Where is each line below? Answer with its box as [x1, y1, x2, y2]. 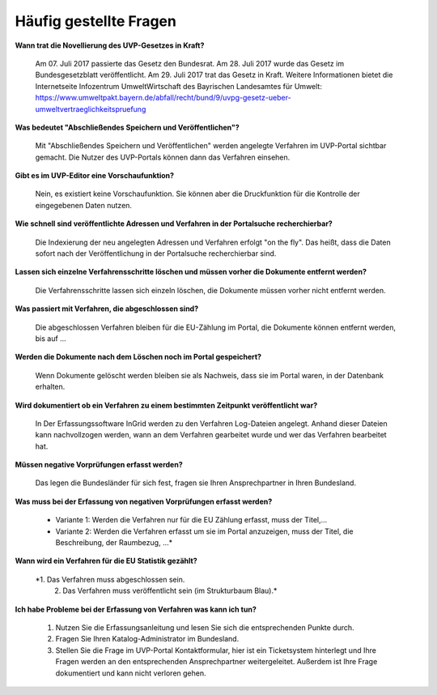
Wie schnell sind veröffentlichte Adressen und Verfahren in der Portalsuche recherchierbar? [15, 219, 333, 228]
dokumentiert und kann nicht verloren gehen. [55, 668, 206, 678]
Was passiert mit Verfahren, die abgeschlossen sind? [15, 304, 199, 313]
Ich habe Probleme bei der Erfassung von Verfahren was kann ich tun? [15, 604, 257, 614]
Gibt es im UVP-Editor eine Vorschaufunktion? [15, 171, 174, 181]
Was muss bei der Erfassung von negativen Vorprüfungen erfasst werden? [15, 497, 273, 506]
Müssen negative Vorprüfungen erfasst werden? [15, 460, 183, 470]
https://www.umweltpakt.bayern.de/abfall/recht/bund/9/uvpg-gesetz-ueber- [35, 93, 291, 103]
